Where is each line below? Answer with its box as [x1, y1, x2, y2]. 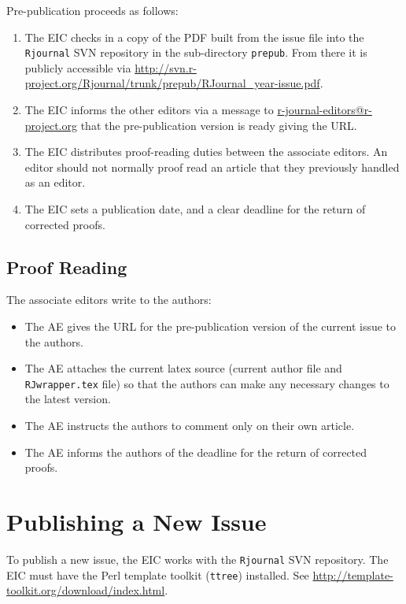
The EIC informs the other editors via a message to [24, 102, 274, 118]
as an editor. [24, 174, 86, 191]
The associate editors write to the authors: [6, 291, 212, 308]
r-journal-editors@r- [277, 102, 372, 118]
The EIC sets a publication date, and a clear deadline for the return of [24, 201, 366, 217]
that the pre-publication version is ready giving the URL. [80, 117, 357, 133]
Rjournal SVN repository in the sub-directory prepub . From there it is [24, 44, 367, 61]
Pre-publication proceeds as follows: [6, 2, 179, 18]
